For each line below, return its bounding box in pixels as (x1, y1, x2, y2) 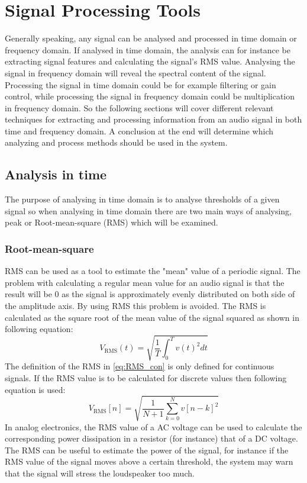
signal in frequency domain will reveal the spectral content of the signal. (5, 66, 266, 79)
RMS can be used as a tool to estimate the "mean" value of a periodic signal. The (5, 265, 300, 277)
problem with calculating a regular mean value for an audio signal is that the (5, 276, 285, 288)
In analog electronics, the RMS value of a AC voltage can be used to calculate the (5, 420, 302, 433)
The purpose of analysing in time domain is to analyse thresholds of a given (5, 193, 280, 205)
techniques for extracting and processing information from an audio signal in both (5, 113, 302, 125)
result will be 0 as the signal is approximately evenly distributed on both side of (5, 288, 295, 300)
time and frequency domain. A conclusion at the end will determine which (5, 124, 273, 137)
